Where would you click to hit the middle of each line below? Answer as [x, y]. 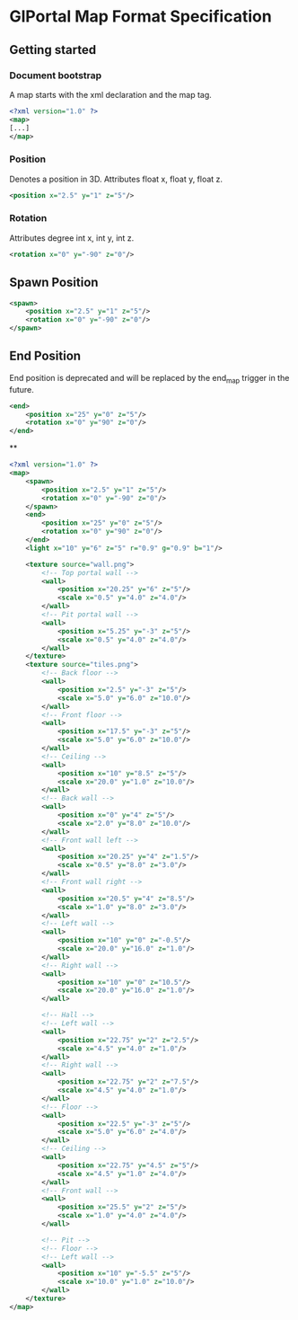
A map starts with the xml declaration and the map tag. [111, 94]
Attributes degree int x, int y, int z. [72, 238]
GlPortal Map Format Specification [140, 17]
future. [22, 389]
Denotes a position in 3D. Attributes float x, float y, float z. [116, 179]
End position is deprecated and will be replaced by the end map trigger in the [149, 379]
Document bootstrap [56, 75]
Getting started [53, 50]
